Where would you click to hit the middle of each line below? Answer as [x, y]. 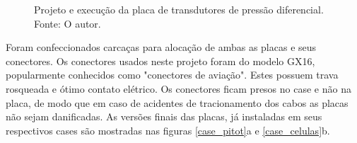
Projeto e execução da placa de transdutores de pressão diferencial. [179, 9]
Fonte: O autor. [68, 23]
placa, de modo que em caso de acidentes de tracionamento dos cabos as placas [177, 102]
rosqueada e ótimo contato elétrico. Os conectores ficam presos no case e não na [178, 88]
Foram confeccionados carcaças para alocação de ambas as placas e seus [161, 47]
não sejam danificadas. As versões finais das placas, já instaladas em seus [164, 116]
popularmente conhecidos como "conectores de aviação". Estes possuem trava [172, 75]
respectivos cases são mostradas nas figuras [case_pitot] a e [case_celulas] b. [168, 130]
